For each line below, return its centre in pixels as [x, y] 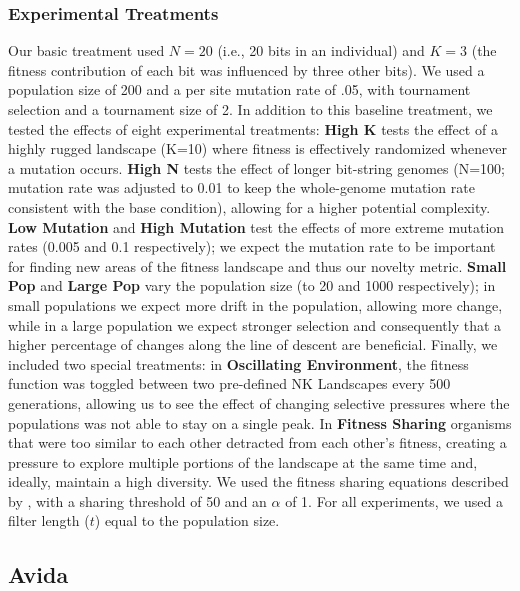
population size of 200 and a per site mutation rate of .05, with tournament [239, 89]
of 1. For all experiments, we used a [394, 500]
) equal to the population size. [187, 520]
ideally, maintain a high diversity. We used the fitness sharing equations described [258, 481]
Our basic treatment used [86, 50]
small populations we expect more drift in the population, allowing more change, [255, 304]
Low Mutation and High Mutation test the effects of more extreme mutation [256, 226]
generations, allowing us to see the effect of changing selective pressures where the [259, 402]
